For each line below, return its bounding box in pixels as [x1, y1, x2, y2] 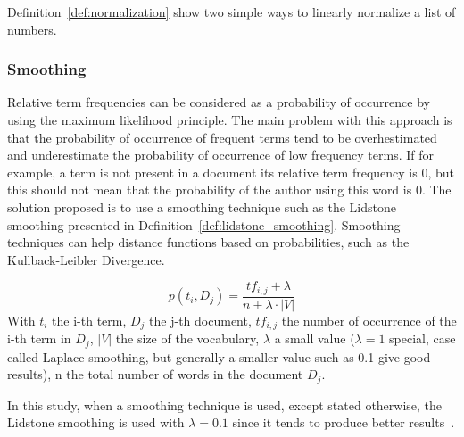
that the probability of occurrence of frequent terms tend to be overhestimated [7, 128, 437, 146]
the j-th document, [149, 310, 252, 329]
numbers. [7, 20, 57, 38]
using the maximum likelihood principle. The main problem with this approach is [7, 111, 452, 128]
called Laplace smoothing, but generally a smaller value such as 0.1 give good [7, 347, 431, 366]
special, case [389, 329, 456, 348]
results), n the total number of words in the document [7, 365, 303, 383]
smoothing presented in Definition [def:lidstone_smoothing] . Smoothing [7, 215, 401, 234]
